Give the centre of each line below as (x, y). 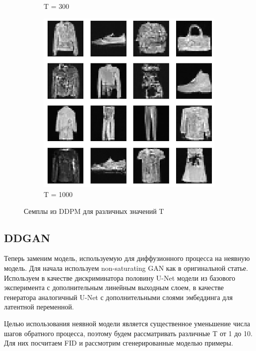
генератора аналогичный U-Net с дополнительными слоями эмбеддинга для (118, 297)
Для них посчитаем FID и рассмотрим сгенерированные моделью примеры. (119, 343)
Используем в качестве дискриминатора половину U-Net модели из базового (120, 277)
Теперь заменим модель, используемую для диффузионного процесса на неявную (127, 258)
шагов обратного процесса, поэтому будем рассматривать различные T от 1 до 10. (128, 333)
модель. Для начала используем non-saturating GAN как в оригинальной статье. (126, 268)
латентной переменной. (39, 307)
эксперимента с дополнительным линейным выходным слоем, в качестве (114, 287)
